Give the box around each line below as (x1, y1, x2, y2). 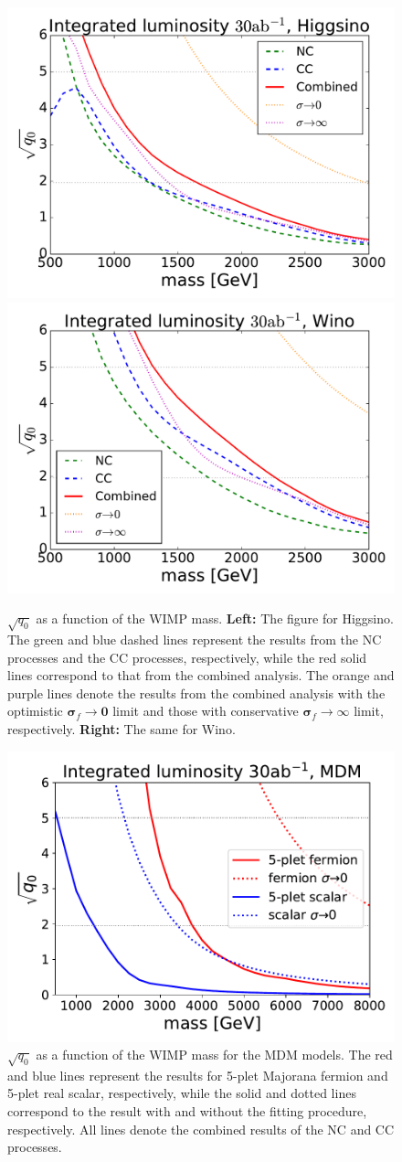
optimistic (7, 701, 63, 720)
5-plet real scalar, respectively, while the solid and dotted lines (7, 1083, 356, 1103)
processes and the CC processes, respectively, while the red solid (7, 647, 367, 666)
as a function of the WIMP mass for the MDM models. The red (36, 1045, 393, 1064)
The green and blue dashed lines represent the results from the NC (7, 629, 382, 648)
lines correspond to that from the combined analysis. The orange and (7, 666, 395, 685)
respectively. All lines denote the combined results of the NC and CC (7, 1119, 395, 1138)
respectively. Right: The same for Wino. (7, 719, 236, 738)
